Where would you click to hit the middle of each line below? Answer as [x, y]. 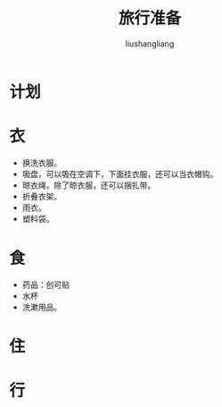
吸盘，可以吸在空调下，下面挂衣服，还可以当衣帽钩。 [120, 174]
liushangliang [150, 43]
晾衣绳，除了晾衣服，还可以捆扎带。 [89, 185]
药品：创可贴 [45, 284]
